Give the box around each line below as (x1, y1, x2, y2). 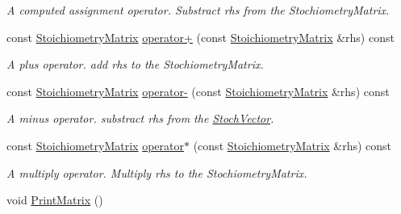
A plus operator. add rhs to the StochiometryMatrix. (6, 56, 264, 73)
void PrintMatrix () (6, 191, 103, 208)
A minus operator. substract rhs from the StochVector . (6, 110, 274, 127)
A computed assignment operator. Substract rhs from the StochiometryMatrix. (6, 2, 390, 18)
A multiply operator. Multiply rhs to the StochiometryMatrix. (6, 164, 307, 181)
